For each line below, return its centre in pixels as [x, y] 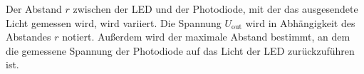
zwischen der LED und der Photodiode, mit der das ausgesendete [215, 9]
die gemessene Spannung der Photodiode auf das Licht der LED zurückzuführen [180, 50]
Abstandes [28, 37]
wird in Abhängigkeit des [300, 22]
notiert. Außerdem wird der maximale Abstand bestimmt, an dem [206, 37]
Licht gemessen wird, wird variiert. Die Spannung [114, 22]
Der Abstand [34, 9]
